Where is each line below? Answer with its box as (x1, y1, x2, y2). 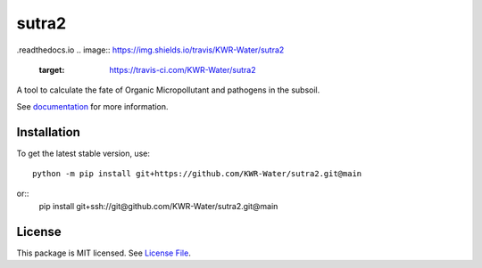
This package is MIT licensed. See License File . (16, 248, 191, 258)
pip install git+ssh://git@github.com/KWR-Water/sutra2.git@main (38, 200, 278, 211)
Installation (16, 125, 80, 140)
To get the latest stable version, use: (16, 148, 151, 158)
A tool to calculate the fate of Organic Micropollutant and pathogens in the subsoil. (16, 85, 320, 95)
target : (38, 64, 65, 75)
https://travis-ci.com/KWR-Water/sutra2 (109, 64, 256, 75)
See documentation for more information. (16, 101, 169, 111)
